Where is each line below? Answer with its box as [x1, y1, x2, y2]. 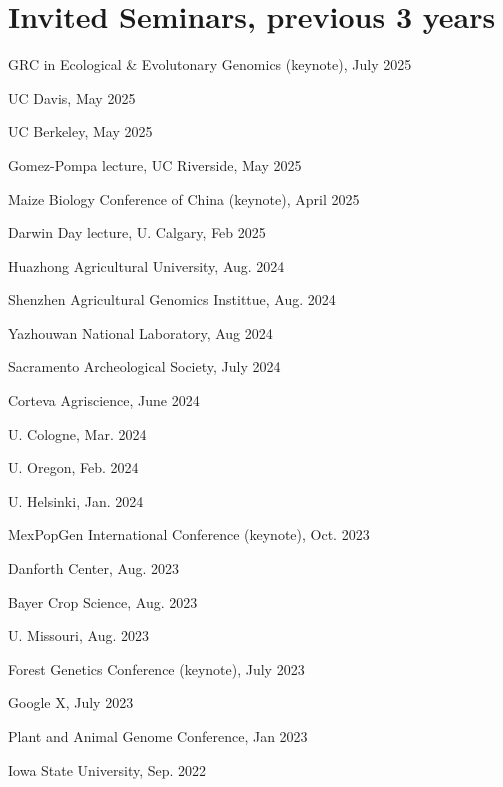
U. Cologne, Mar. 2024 [8, 423, 147, 444]
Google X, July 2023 [8, 692, 134, 713]
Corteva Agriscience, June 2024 [8, 390, 200, 411]
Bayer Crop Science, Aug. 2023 [8, 591, 198, 612]
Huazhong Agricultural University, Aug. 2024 [8, 255, 285, 276]
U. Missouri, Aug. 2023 [8, 625, 149, 646]
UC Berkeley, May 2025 [8, 121, 153, 142]
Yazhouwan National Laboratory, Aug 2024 [8, 322, 273, 343]
